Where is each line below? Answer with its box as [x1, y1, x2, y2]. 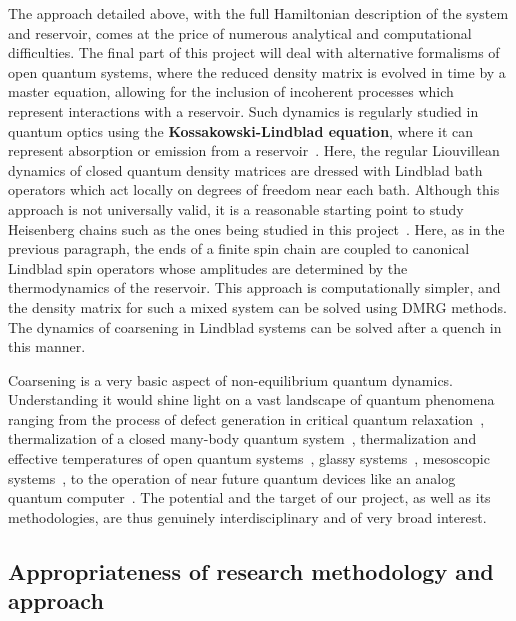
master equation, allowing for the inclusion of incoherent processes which [8, 81, 454, 102]
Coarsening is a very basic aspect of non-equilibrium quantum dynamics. [8, 369, 454, 390]
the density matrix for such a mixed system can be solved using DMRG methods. [8, 296, 507, 317]
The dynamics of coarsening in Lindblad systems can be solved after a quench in [8, 316, 502, 337]
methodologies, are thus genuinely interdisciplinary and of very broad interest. [8, 506, 487, 527]
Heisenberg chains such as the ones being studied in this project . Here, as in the [8, 218, 505, 239]
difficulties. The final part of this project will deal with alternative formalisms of [8, 42, 500, 63]
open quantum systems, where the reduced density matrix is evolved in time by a [8, 61, 506, 82]
